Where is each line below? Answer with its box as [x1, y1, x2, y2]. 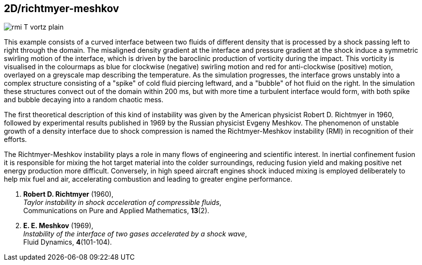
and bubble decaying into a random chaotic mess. [4, 95, 164, 104]
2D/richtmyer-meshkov [4, 2, 119, 15]
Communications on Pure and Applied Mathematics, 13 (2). [23, 206, 209, 215]
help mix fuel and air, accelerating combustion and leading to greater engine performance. [4, 175, 293, 184]
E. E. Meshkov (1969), [23, 221, 94, 230]
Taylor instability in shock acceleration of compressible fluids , [23, 198, 221, 207]
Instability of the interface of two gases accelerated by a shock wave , [23, 230, 247, 238]
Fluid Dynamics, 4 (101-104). [23, 238, 112, 247]
